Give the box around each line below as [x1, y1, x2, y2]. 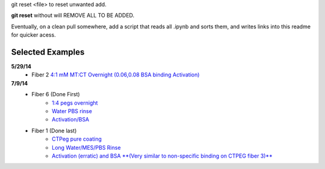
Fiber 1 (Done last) [31, 127, 77, 134]
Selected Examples [11, 47, 85, 57]
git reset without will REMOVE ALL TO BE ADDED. [11, 12, 135, 19]
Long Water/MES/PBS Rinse [52, 144, 121, 151]
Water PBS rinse [52, 108, 93, 115]
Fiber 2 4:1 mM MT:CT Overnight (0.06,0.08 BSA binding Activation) [31, 71, 200, 78]
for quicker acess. [11, 31, 57, 38]
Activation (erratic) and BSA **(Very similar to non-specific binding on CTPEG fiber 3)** [52, 152, 273, 159]
